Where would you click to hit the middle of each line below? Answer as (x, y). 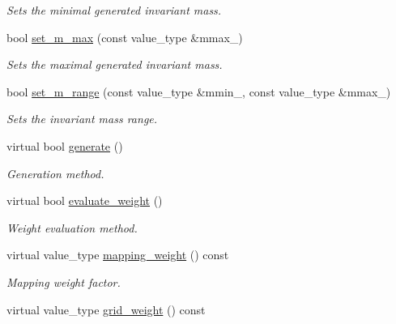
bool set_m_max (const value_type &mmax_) (125, 37)
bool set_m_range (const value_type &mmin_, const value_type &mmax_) (199, 91)
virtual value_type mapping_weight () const (118, 255)
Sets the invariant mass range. (82, 119)
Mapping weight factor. (64, 281)
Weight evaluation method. (72, 227)
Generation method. (55, 173)
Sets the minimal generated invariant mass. (114, 10)
